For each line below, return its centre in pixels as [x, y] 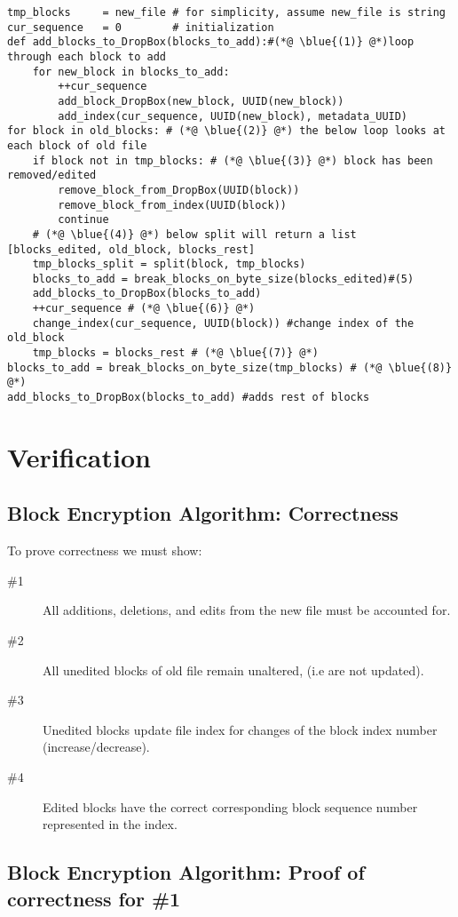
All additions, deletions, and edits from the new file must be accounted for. [247, 610]
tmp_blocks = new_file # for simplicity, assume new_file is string [226, 12]
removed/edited [52, 175]
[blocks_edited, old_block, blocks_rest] [131, 249]
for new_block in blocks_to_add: [131, 72]
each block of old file [77, 145]
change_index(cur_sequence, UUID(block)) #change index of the [223, 323]
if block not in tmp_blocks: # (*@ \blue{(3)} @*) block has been [233, 160]
